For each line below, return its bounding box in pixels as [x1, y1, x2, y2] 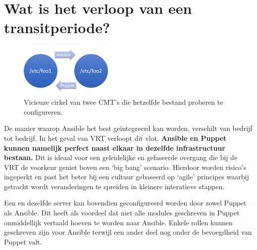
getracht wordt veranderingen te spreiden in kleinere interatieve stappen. [4, 181, 225, 191]
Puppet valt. [4, 236, 42, 247]
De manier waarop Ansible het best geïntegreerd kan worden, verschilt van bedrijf [4, 123, 253, 133]
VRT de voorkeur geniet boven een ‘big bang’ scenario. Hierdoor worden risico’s [4, 162, 247, 172]
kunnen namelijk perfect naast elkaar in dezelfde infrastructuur [4, 142, 225, 153]
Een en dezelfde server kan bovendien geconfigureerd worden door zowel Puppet [4, 198, 247, 208]
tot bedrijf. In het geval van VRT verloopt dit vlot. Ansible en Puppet [4, 132, 227, 143]
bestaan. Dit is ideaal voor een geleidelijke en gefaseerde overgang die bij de [4, 152, 238, 163]
